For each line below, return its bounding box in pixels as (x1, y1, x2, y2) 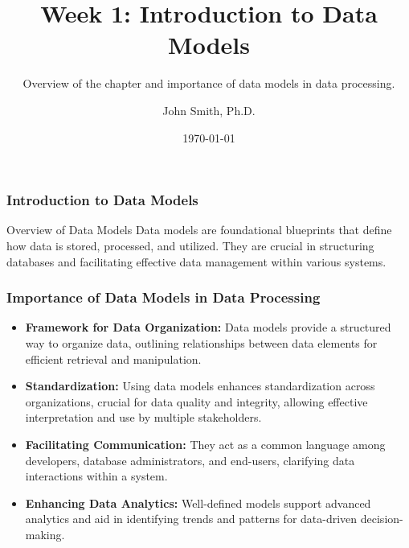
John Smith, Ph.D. (162, 101, 256, 118)
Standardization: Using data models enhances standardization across (25, 377, 375, 394)
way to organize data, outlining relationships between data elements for (25, 334, 378, 351)
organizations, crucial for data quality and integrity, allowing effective (25, 393, 368, 410)
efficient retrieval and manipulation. (25, 350, 202, 367)
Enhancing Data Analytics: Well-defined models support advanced (25, 494, 371, 511)
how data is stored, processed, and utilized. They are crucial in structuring (6, 237, 374, 253)
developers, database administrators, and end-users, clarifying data (25, 451, 355, 468)
